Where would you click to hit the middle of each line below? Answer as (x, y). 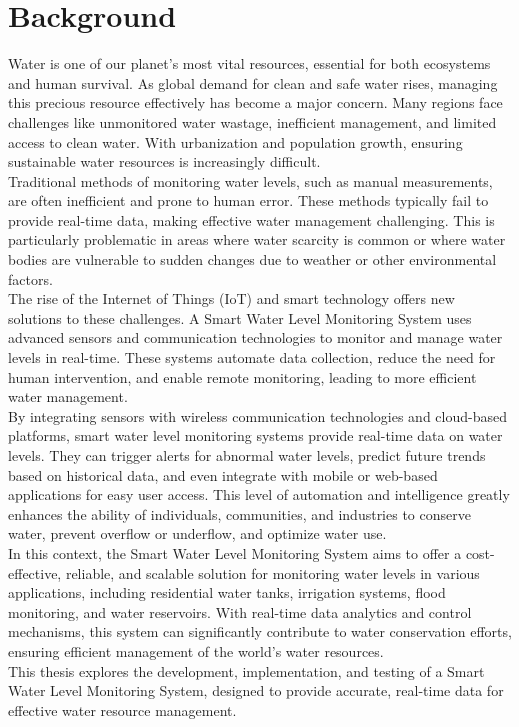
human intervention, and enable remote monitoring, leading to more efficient (242, 376)
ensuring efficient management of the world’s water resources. (196, 650)
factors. (30, 278)
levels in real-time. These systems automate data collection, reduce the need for (252, 357)
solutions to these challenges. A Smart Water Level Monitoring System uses (240, 317)
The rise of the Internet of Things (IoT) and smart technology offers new (231, 298)
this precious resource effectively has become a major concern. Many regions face (255, 102)
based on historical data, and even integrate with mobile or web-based (223, 474)
